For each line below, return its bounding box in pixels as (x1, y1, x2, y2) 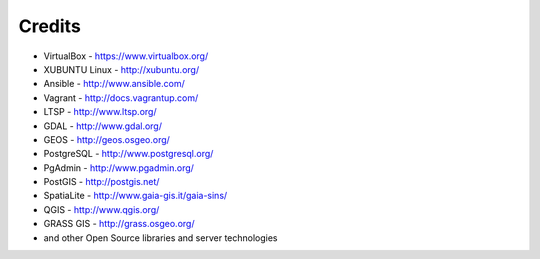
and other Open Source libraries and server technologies (43, 231, 278, 244)
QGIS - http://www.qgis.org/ (43, 203, 160, 215)
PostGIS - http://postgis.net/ (43, 176, 160, 188)
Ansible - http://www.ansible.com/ (43, 78, 185, 90)
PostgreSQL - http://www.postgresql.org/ (43, 148, 214, 160)
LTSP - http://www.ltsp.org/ (43, 106, 157, 118)
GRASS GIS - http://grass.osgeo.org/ (43, 218, 195, 230)
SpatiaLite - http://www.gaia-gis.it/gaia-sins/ (43, 190, 228, 202)
